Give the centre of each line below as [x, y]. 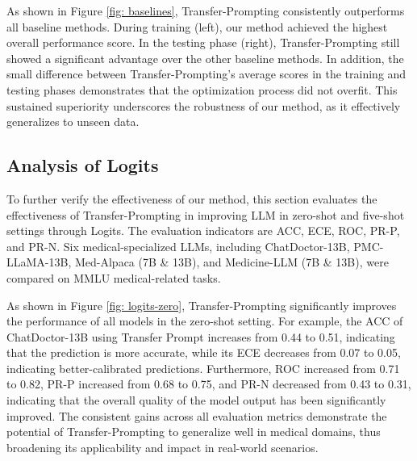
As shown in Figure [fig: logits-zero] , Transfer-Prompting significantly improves [202, 305]
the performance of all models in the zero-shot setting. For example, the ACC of [205, 321]
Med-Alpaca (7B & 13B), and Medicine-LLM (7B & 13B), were [231, 262]
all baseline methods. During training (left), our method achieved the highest [197, 26]
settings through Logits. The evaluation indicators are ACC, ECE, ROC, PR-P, [203, 230]
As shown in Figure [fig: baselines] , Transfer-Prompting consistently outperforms [206, 10]
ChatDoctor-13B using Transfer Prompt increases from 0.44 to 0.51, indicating [201, 336]
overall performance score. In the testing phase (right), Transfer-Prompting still [203, 42]
